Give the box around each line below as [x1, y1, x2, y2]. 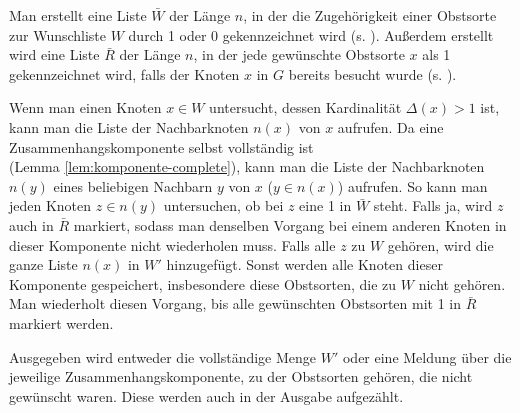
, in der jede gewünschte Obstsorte [193, 44, 405, 65]
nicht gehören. [418, 273, 506, 294]
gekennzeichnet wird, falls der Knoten [9, 63, 240, 84]
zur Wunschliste [9, 24, 107, 45]
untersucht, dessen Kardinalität [209, 97, 402, 118]
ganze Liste [9, 254, 78, 275]
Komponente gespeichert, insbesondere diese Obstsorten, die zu [9, 273, 397, 294]
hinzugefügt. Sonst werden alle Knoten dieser [166, 254, 443, 275]
